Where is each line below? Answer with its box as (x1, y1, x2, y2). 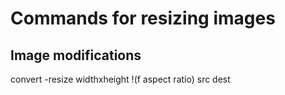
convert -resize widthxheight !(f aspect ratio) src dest (10, 73, 231, 85)
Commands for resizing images (10, 7, 276, 30)
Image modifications (10, 47, 142, 64)
